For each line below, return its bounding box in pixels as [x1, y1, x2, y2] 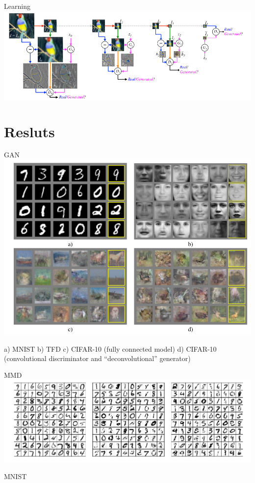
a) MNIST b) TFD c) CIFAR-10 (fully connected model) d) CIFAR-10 [4, 343, 217, 354]
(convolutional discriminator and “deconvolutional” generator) [4, 353, 191, 363]
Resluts [4, 121, 55, 141]
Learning [4, 1, 30, 11]
